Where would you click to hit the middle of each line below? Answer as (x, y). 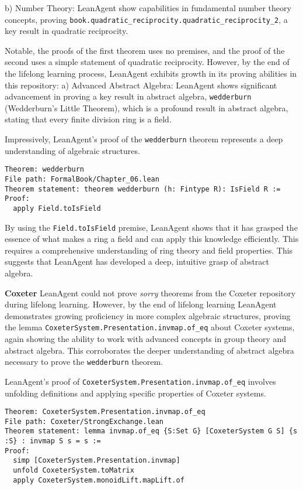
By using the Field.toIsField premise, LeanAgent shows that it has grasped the (151, 227)
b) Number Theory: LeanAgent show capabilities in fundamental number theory (148, 8)
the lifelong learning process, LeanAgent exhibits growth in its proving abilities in (151, 73)
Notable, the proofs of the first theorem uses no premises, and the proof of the (145, 50)
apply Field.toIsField (57, 208)
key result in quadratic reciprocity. (67, 31)
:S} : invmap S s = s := (53, 441)
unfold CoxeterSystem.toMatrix (74, 471)
